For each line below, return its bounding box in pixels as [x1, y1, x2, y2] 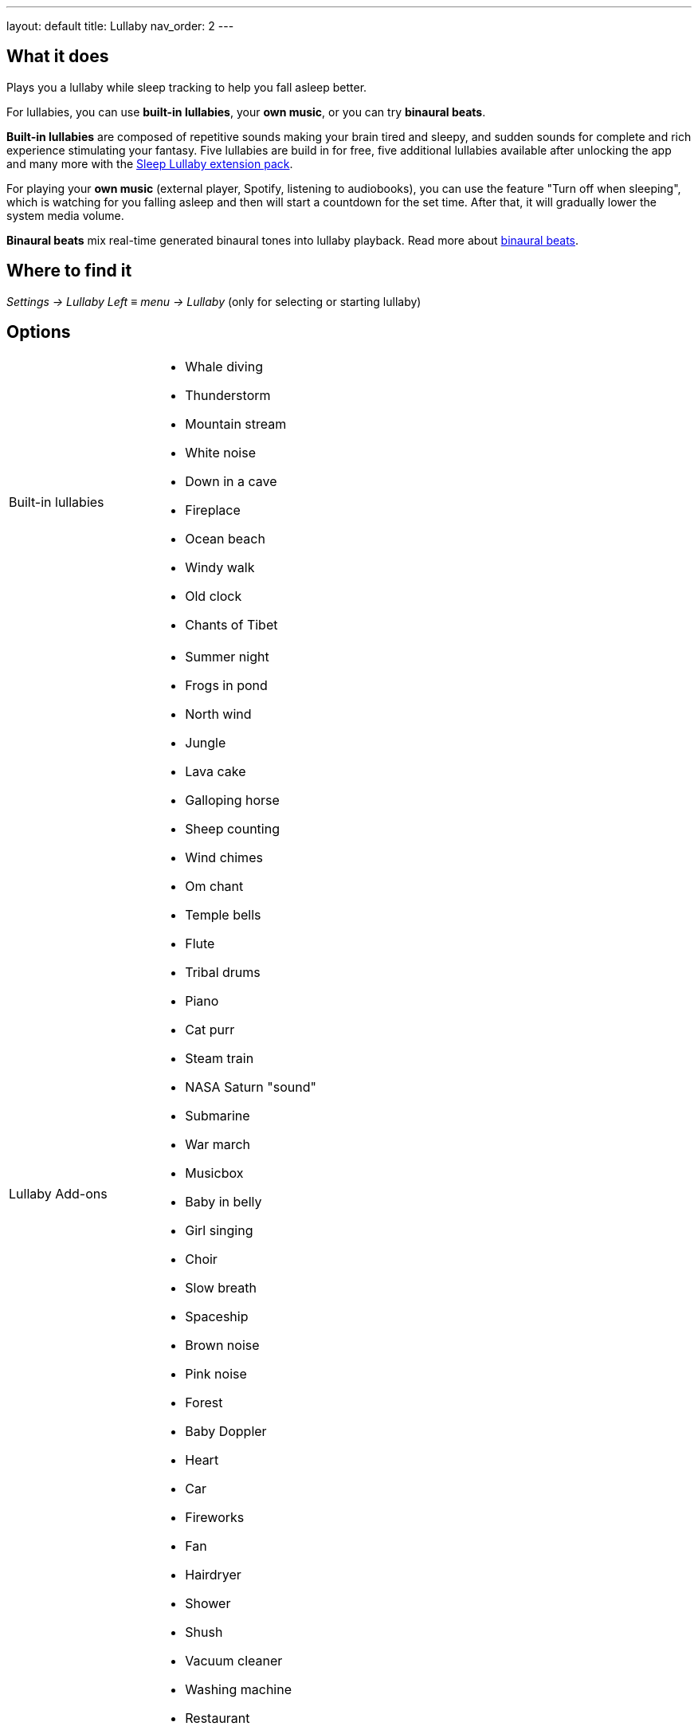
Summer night [185, 648, 269, 665]
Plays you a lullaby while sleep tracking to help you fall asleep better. [6, 80, 367, 94]
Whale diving [185, 358, 263, 375]
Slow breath [185, 1279, 257, 1296]
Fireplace [185, 501, 241, 518]
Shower [185, 1595, 231, 1611]
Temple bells [185, 906, 261, 923]
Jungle [185, 734, 226, 751]
